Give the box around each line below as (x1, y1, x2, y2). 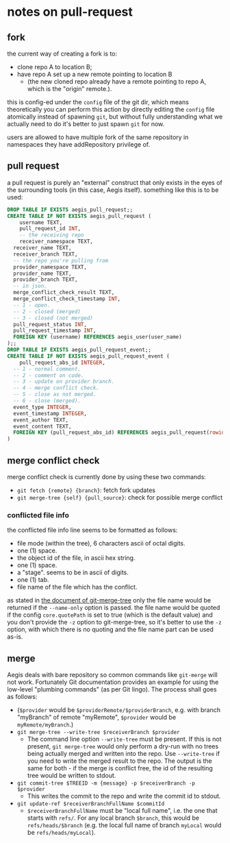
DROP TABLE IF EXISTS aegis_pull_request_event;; (7, 347, 152, 354)
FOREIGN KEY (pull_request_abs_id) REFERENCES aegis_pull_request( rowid (13, 429, 225, 436)
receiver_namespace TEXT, (19, 238, 94, 245)
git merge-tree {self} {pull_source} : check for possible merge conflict (16, 493, 223, 501)
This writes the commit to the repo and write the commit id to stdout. (27, 792, 221, 801)
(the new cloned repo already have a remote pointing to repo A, (27, 77, 207, 86)
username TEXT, (19, 219, 63, 226)
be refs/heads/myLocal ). (27, 829, 96, 837)
